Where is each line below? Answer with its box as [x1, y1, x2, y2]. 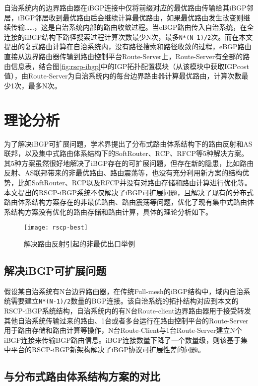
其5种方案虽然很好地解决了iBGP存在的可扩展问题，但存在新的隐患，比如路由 [4, 157, 254, 168]
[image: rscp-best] [24, 224, 88, 232]
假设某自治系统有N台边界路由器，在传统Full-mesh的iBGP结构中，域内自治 [4, 286, 244, 296]
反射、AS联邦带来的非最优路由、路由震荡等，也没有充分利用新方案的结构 [4, 167, 243, 178]
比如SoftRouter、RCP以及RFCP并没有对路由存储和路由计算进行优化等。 [17, 177, 252, 187]
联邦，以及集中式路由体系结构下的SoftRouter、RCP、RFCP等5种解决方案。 [4, 148, 248, 158]
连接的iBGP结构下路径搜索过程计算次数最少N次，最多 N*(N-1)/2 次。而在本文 [4, 31, 253, 42]
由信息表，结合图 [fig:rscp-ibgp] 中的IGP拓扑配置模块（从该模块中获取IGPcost [4, 61, 249, 71]
